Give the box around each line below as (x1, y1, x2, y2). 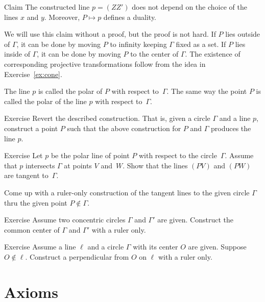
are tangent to (4, 170, 49, 181)
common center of (4, 224, 60, 235)
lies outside (225, 29, 260, 39)
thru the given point (4, 197, 67, 208)
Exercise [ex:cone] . (4, 68, 62, 79)
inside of (4, 48, 31, 59)
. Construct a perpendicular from (25, 251, 129, 262)
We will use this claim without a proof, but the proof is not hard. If (4, 29, 216, 39)
